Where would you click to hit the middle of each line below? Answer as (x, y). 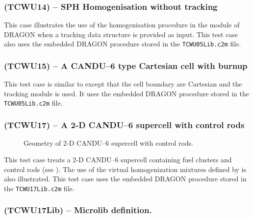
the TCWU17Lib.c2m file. (39, 188)
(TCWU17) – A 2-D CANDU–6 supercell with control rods (124, 125)
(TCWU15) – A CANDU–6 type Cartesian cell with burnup (126, 65)
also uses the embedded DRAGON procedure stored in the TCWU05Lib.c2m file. (123, 44)
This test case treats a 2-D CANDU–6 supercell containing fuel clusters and (118, 159)
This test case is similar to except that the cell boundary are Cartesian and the (123, 84)
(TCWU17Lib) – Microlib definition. (78, 210)
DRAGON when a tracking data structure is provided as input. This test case (121, 34)
